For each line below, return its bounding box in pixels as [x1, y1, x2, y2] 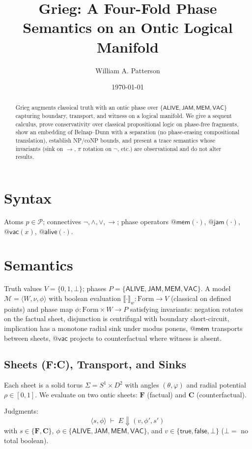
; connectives [43, 216, 82, 227]
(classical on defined [170, 293, 231, 303]
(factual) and [147, 389, 187, 399]
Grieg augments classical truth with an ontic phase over [15, 103, 158, 112]
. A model [200, 283, 231, 294]
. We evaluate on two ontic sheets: [35, 389, 138, 399]
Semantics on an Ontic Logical [23, 17, 233, 37]
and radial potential [186, 380, 246, 390]
